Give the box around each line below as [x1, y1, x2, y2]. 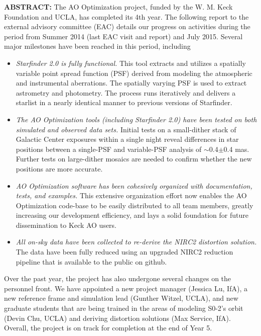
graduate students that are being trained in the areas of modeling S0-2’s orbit [4, 303, 243, 313]
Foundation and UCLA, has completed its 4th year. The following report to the [4, 11, 249, 22]
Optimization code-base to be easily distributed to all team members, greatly [16, 200, 253, 210]
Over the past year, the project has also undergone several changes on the [4, 273, 231, 284]
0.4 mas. [223, 143, 249, 154]
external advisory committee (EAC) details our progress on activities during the [4, 21, 250, 32]
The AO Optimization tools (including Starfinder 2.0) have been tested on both [16, 114, 257, 124]
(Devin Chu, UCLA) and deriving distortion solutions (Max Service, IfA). [4, 312, 231, 323]
